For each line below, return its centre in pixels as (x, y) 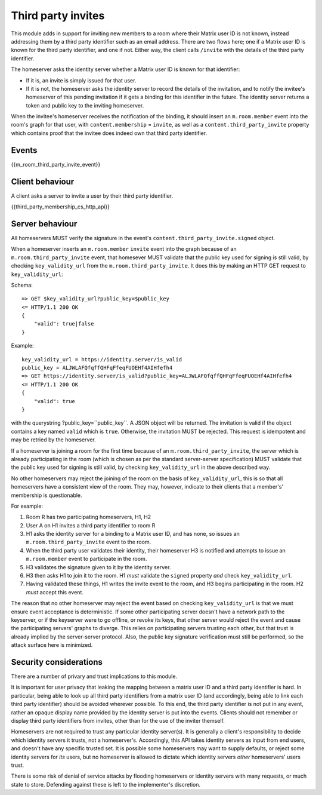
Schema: (22, 285)
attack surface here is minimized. (52, 645)
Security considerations (57, 662)
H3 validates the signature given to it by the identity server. (98, 567)
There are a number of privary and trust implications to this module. (94, 676)
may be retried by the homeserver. (54, 440)
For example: (27, 506)
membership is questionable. (47, 495)
